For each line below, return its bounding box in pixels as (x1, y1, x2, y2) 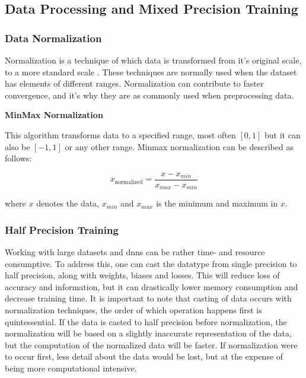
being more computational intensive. (5, 362, 137, 374)
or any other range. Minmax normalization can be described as (65, 140, 294, 153)
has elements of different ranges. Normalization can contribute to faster (5, 77, 264, 90)
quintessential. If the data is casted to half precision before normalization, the (5, 315, 287, 328)
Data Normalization (5, 30, 102, 45)
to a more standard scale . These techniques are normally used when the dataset (5, 65, 297, 78)
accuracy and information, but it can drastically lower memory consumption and (5, 280, 298, 293)
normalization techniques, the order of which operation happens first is (5, 304, 262, 316)
